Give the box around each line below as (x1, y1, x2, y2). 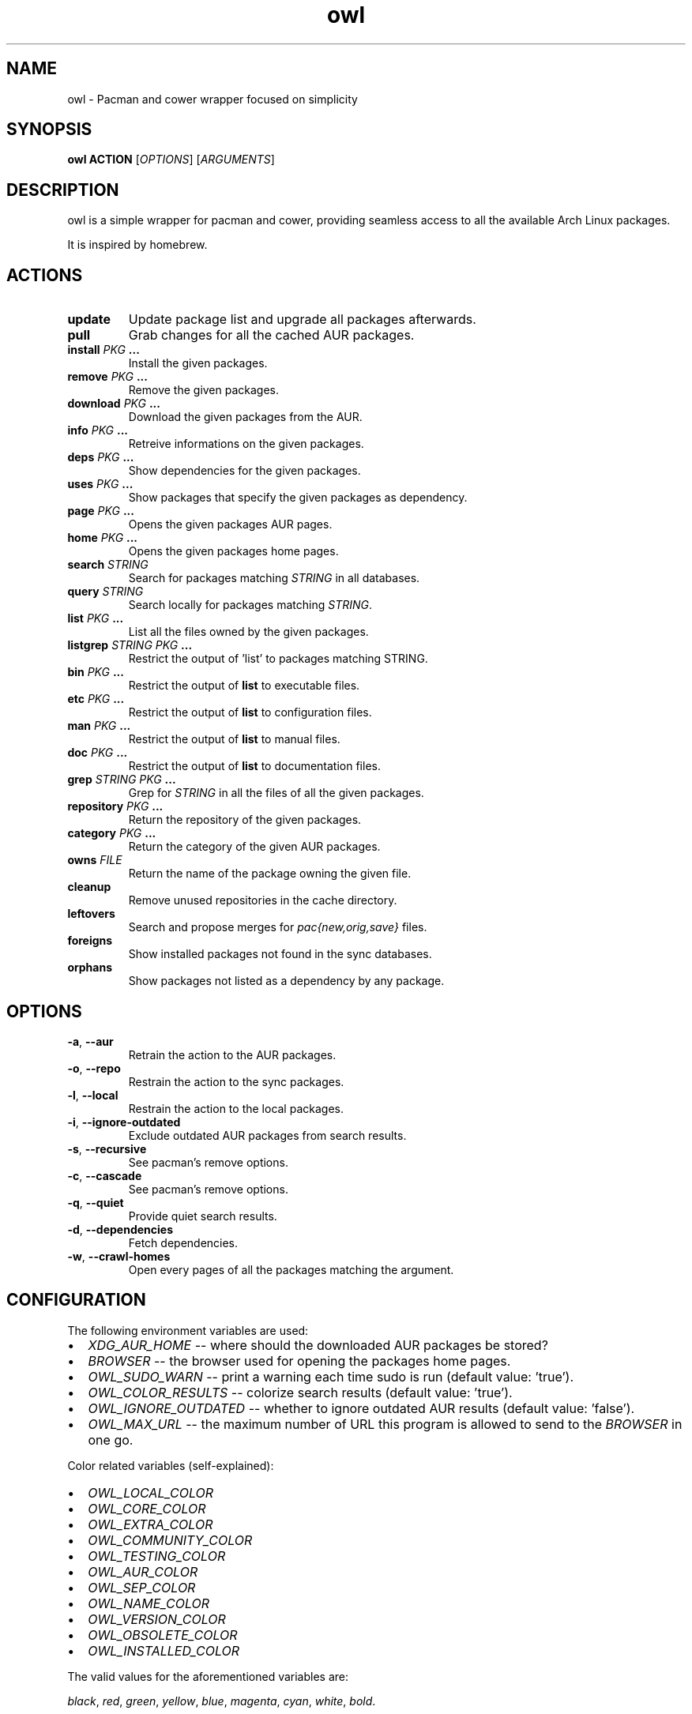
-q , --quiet (67, 1195, 124, 1209)
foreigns (67, 934, 113, 948)
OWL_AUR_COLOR (88, 1563, 198, 1580)
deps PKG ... (67, 450, 134, 464)
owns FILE (67, 853, 122, 867)
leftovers (67, 907, 115, 921)
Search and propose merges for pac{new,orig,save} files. (128, 920, 427, 934)
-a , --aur (67, 1034, 114, 1048)
